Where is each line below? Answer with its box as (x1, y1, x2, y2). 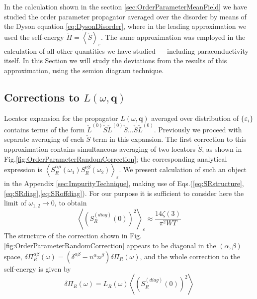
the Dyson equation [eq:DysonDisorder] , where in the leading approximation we (4, 21, 247, 31)
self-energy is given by (4, 263, 71, 274)
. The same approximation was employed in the (101, 31, 246, 42)
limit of (4, 198, 26, 208)
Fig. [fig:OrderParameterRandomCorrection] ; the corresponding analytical (4, 153, 227, 164)
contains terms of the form (4, 124, 85, 134)
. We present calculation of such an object (119, 164, 247, 175)
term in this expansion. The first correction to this (92, 134, 247, 144)
